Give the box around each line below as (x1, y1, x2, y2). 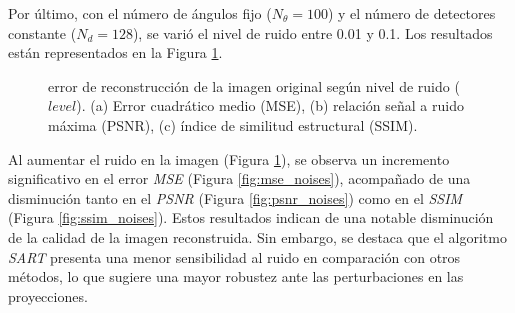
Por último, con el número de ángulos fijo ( (8, 3, 272, 23)
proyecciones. (8, 285, 88, 306)
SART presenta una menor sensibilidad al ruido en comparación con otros (8, 246, 461, 267)
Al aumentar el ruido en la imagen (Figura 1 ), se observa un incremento (8, 148, 450, 169)
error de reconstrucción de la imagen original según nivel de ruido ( (48, 75, 460, 96)
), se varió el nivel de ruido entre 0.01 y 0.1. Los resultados (132, 22, 493, 43)
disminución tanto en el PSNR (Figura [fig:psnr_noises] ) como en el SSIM (8, 187, 463, 208)
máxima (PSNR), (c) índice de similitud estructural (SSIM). (48, 114, 418, 135)
